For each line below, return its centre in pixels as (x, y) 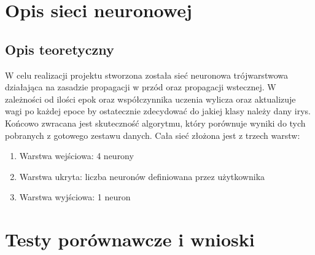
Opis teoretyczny (60, 49)
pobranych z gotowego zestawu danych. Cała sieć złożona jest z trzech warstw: (153, 135)
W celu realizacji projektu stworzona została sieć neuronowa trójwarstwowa (146, 75)
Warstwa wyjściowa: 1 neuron (75, 197)
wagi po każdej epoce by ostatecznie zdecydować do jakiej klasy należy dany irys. (158, 111)
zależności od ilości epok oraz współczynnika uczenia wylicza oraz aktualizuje (150, 99)
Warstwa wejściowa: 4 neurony (76, 156)
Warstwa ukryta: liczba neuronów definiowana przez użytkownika (142, 176)
